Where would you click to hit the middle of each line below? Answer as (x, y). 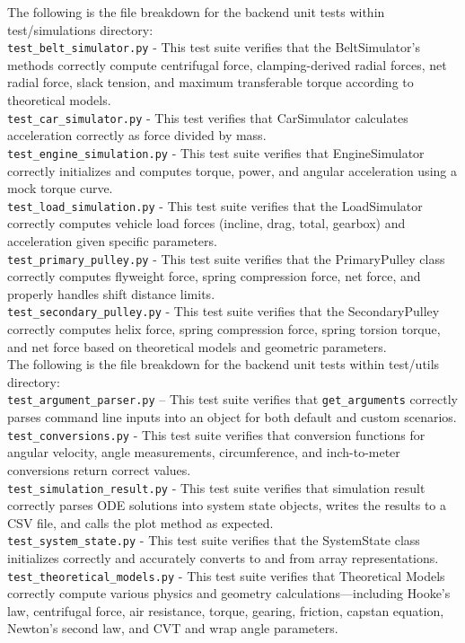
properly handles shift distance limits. (111, 293)
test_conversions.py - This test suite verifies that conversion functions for (216, 434)
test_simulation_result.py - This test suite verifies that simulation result (216, 487)
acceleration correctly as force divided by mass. (137, 135)
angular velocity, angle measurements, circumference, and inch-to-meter (204, 452)
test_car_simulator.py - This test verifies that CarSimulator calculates (208, 117)
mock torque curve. (60, 188)
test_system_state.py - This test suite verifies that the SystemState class (214, 540)
